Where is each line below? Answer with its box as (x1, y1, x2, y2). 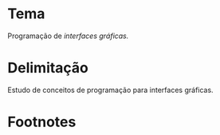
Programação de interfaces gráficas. (7, 31, 129, 40)
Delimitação (7, 59, 89, 77)
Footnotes (7, 113, 77, 131)
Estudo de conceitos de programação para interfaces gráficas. (7, 85, 214, 94)
